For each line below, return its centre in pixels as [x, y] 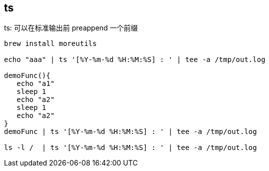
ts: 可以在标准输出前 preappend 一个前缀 [71, 28]
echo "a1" [36, 84]
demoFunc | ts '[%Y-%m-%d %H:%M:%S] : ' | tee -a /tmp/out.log [130, 132]
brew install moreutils [50, 44]
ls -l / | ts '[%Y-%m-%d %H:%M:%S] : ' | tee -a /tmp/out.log [130, 148]
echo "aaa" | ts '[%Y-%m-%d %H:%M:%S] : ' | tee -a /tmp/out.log [135, 60]
